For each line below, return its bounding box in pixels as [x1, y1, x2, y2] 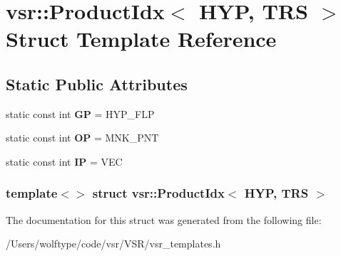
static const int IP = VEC [6, 154, 123, 169]
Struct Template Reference [6, 24, 277, 53]
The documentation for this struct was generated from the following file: [6, 212, 322, 227]
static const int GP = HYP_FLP [6, 106, 155, 121]
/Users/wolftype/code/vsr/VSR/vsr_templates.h [6, 236, 221, 251]
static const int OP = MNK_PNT [6, 130, 159, 145]
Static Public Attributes [6, 73, 188, 95]
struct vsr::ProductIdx [92, 184, 225, 202]
